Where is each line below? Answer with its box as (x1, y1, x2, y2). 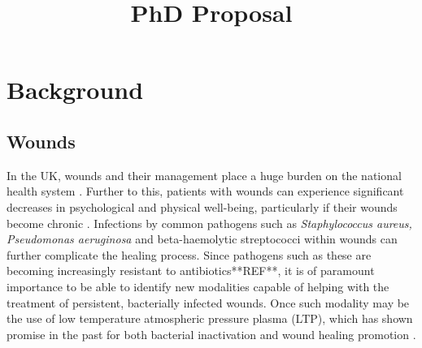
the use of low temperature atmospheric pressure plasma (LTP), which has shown (7, 310, 413, 327)
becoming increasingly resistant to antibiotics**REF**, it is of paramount (7, 262, 375, 279)
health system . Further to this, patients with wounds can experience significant (7, 183, 404, 200)
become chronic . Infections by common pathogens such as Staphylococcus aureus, (7, 214, 412, 231)
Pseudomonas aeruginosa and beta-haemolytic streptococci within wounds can (7, 230, 398, 247)
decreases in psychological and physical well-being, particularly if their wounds (7, 198, 398, 215)
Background (7, 73, 144, 106)
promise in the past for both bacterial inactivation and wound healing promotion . (7, 325, 416, 342)
